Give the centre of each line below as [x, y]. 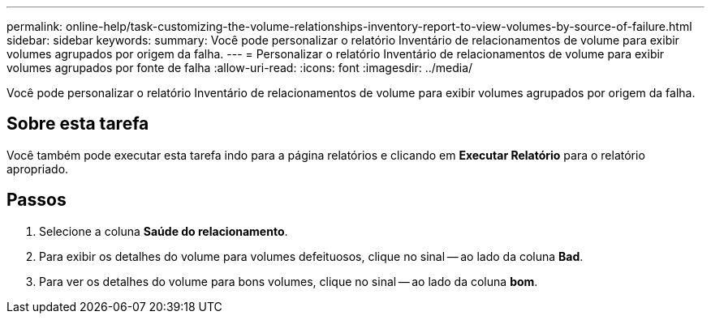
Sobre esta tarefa [78, 124]
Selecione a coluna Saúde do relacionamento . [164, 231]
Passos [37, 200]
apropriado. [38, 169]
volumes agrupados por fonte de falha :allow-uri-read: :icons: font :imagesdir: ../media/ [240, 68]
